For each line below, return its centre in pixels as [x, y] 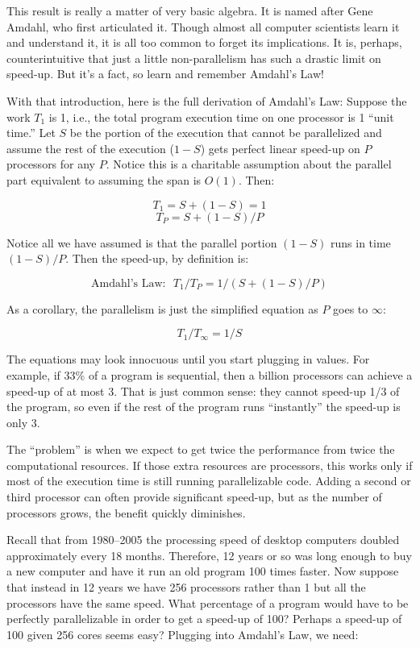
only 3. [23, 422]
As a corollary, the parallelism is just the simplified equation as [162, 308]
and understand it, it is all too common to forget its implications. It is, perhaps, [204, 42]
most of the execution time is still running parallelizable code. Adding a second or [209, 481]
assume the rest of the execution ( [90, 148]
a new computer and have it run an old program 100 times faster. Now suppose [203, 571]
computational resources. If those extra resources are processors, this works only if [210, 465]
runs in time [361, 242]
